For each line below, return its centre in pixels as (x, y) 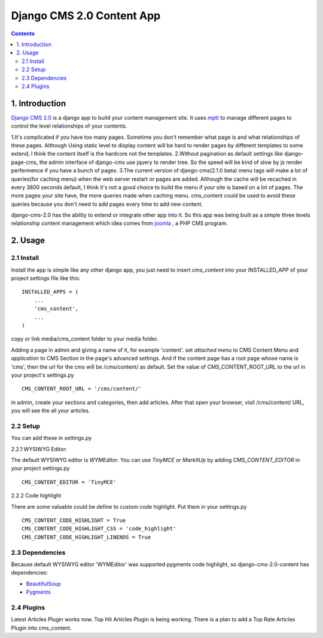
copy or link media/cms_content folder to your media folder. (85, 339)
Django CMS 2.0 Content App (86, 16)
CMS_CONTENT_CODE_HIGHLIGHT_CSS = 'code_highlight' (99, 529)
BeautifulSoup (43, 584)
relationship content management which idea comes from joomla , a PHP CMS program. (119, 223)
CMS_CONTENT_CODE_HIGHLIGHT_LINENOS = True (86, 537)
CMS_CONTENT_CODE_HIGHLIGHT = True (74, 520)
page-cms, (25, 162)
